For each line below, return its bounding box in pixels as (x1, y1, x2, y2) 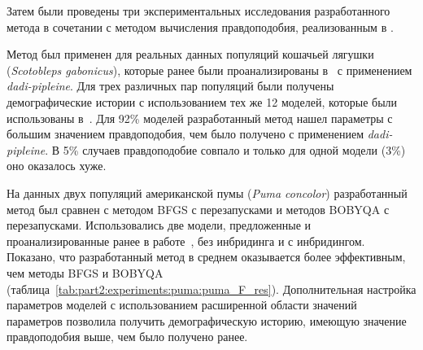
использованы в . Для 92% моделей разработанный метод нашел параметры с (7, 109, 393, 126)
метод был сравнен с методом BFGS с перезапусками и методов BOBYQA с (7, 200, 390, 217)
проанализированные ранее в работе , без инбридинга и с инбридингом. (7, 232, 365, 249)
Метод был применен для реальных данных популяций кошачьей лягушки (7, 46, 374, 63)
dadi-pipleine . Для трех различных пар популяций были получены (7, 77, 334, 94)
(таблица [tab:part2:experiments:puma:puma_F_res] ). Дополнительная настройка (7, 280, 416, 297)
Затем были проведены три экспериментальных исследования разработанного (7, 2, 390, 19)
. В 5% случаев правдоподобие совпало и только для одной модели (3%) (45, 141, 406, 158)
